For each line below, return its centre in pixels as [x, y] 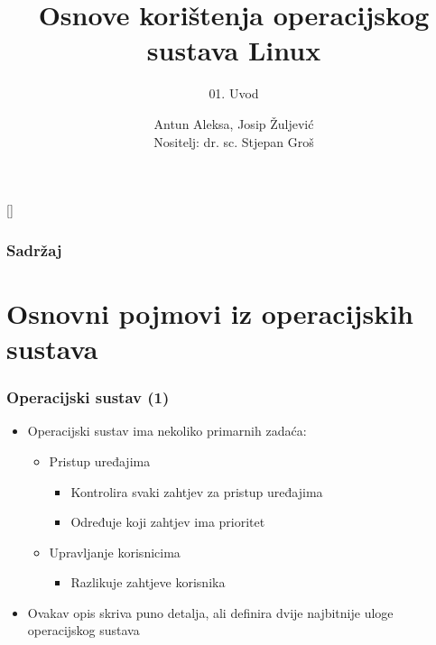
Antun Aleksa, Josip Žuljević [234, 123]
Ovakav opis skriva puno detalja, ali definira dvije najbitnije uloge [210, 612]
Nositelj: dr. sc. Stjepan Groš [234, 141]
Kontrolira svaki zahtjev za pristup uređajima [197, 491]
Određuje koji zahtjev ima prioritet [168, 522]
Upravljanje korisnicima [115, 552]
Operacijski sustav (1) [88, 397]
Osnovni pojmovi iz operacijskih [210, 313]
